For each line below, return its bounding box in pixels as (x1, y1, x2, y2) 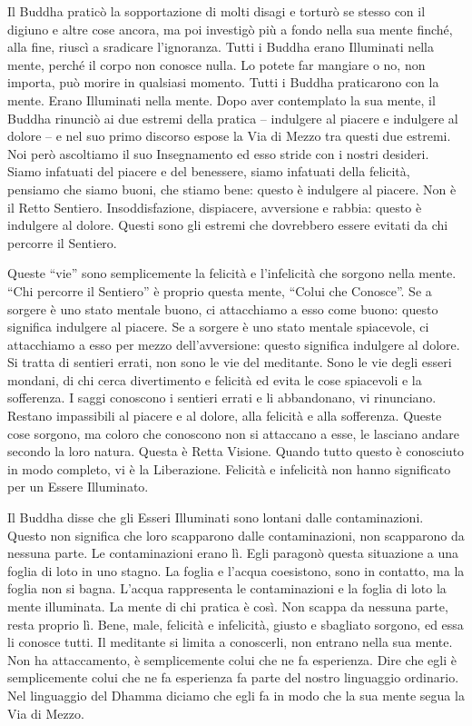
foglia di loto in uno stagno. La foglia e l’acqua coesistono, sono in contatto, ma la (7, 561, 465, 580)
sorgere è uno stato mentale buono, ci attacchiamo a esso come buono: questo (7, 299, 438, 318)
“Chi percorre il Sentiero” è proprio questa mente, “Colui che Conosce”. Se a (7, 281, 432, 300)
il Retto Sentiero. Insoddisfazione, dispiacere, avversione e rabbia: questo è (7, 197, 422, 216)
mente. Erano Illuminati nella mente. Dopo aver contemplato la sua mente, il (7, 90, 436, 109)
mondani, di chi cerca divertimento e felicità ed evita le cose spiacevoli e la (7, 370, 422, 389)
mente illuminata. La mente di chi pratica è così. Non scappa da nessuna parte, (7, 597, 448, 615)
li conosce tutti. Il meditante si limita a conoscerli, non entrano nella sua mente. (7, 632, 453, 651)
